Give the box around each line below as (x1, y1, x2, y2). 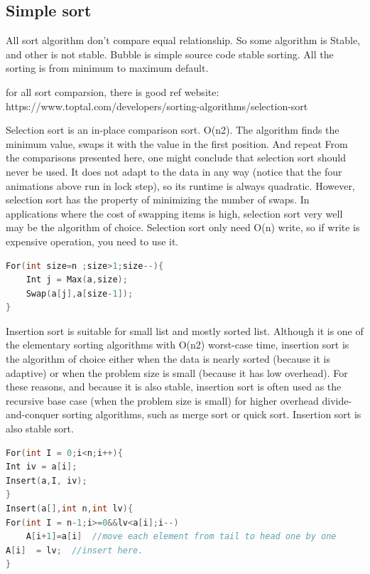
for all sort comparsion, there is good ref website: (6, 84, 219, 99)
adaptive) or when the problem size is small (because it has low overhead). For (6, 365, 348, 380)
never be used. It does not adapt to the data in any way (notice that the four (6, 164, 342, 179)
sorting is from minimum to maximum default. (6, 60, 209, 75)
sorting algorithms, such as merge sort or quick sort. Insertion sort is (62, 407, 361, 422)
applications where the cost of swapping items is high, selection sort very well (6, 206, 343, 220)
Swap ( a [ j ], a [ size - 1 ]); (26, 288, 134, 299)
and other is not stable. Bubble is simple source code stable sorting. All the (6, 46, 334, 61)
